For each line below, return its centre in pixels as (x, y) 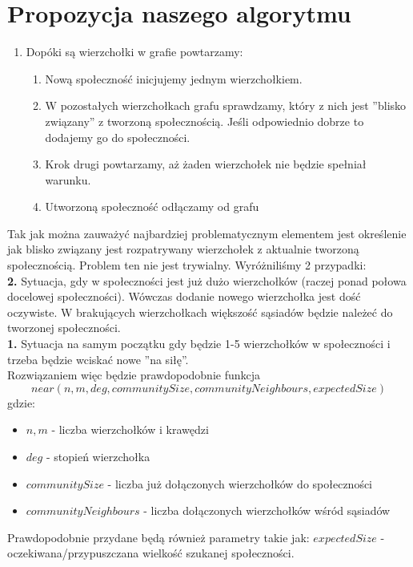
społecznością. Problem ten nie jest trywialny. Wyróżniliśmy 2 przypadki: (187, 265)
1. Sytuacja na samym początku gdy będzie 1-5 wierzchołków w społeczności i (199, 344)
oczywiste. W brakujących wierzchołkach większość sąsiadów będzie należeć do (200, 312)
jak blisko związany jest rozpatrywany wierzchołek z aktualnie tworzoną (183, 249)
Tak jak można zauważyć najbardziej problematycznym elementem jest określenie (207, 233)
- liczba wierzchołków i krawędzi (130, 429)
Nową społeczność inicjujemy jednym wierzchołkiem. (174, 78)
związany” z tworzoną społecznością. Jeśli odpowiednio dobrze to (204, 121)
